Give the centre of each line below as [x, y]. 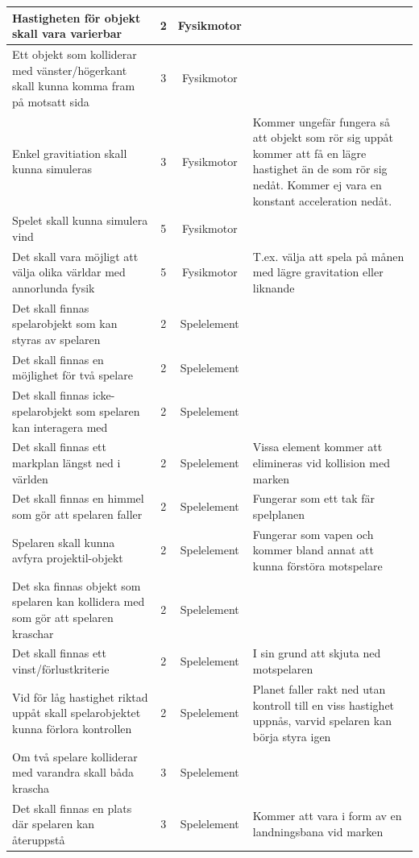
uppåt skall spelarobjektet [77, 713]
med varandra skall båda [73, 772]
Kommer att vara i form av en [327, 816]
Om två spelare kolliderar [75, 756]
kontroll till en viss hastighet [324, 705]
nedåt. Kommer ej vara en [317, 184]
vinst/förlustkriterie [61, 669]
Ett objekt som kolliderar [75, 54]
